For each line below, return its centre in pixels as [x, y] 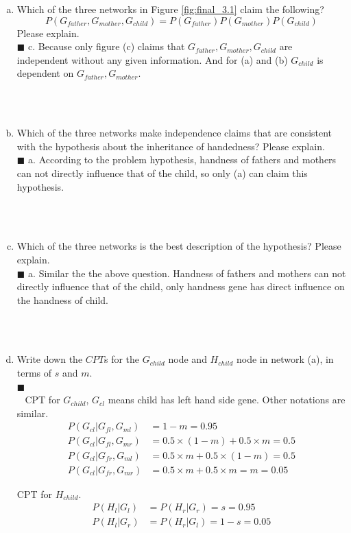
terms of [34, 373]
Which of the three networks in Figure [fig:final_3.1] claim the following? [170, 9]
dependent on [45, 73]
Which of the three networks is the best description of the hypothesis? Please [179, 246]
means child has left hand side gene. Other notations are [227, 400]
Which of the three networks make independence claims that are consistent [174, 133]
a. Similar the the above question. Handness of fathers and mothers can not [187, 273]
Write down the [50, 359]
